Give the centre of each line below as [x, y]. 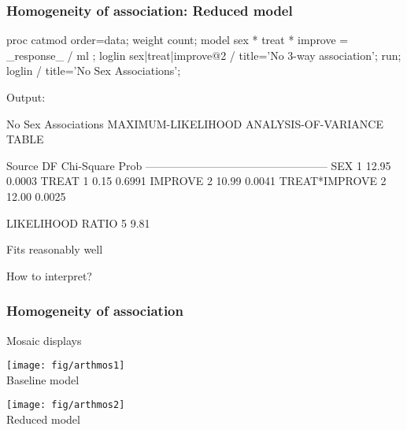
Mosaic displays [44, 340]
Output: [26, 97]
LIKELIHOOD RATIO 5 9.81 [78, 222]
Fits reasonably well [55, 249]
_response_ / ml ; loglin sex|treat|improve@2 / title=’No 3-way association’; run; [204, 55]
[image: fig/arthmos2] [66, 405]
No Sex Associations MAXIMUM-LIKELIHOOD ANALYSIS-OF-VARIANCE [195, 123]
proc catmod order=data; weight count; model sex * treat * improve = [178, 40]
